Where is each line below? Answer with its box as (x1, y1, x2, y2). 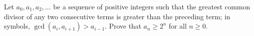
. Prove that (105, 21, 141, 31)
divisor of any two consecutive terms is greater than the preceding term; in (4, 11, 230, 21)
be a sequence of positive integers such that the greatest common (53, 1, 251, 11)
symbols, (4, 21, 30, 31)
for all (169, 21, 187, 31)
